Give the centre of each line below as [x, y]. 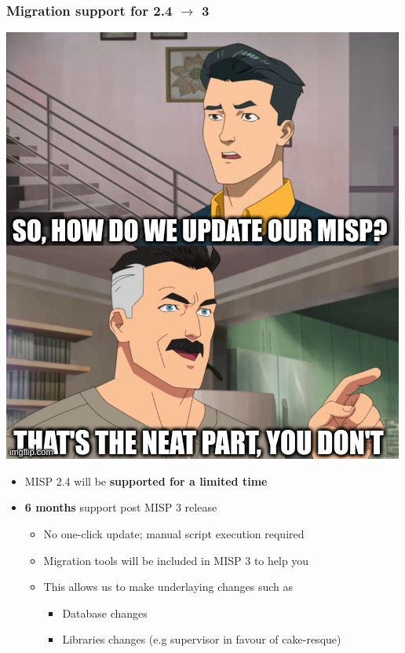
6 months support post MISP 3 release [121, 507]
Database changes [105, 613]
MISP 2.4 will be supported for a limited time [146, 481]
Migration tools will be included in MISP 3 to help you [176, 560]
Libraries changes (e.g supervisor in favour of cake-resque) [202, 639]
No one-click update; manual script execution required [174, 534]
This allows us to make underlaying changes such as [168, 587]
